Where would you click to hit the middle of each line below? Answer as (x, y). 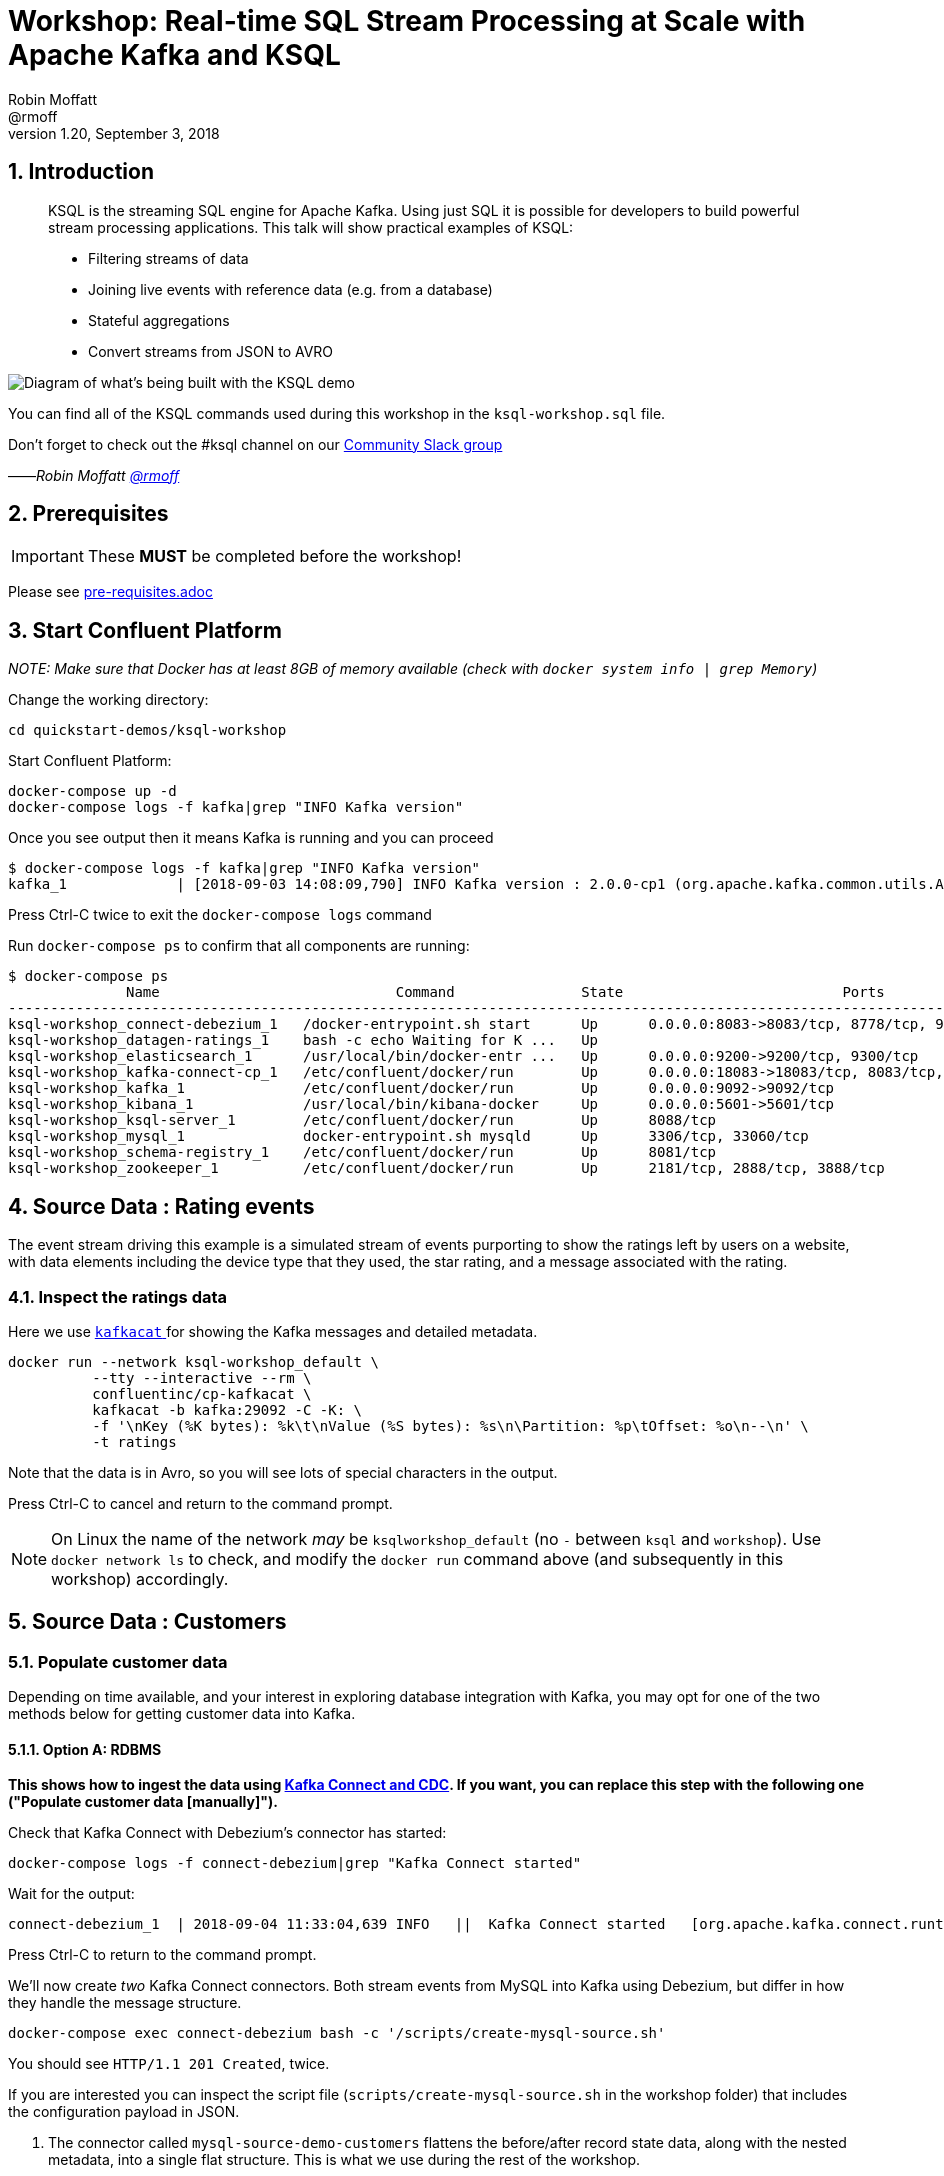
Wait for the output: (71, 1894)
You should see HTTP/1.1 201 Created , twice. (169, 2064)
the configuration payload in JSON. (124, 2112)
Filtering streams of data (168, 258)
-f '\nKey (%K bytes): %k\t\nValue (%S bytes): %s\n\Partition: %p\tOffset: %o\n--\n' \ (450, 1425)
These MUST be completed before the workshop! (274, 556)
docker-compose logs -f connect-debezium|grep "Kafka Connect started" (295, 1863)
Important (47, 556)
